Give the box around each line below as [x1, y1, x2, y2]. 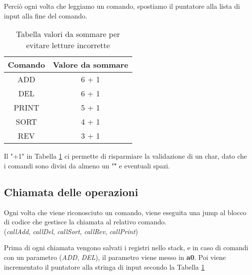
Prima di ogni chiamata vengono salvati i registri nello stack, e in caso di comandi [4, 242, 249, 253]
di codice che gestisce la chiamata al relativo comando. [4, 217, 167, 227]
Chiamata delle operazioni [4, 184, 138, 199]
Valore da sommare [53, 59, 128, 71]
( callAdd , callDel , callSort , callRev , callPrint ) [4, 226, 138, 236]
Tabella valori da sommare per [16, 28, 120, 40]
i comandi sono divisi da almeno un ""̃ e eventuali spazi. [4, 160, 170, 170]
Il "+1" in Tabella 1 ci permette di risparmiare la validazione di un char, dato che [4, 151, 247, 161]
